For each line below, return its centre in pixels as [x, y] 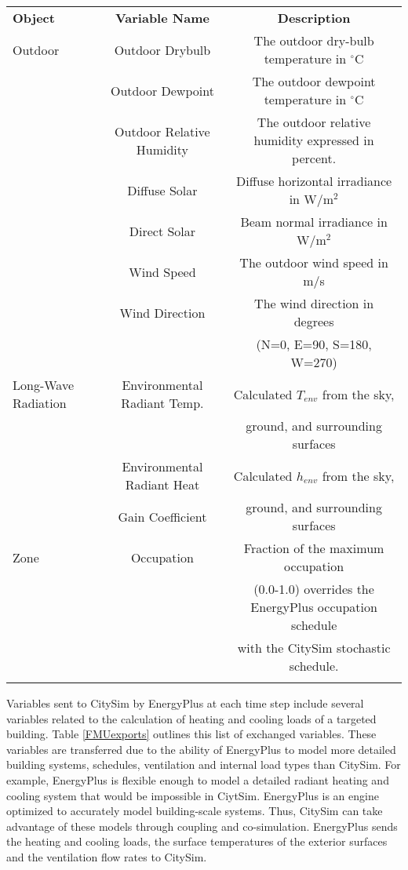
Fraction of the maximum [314, 548]
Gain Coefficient [162, 516]
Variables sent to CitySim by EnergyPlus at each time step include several [185, 703]
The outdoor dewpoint [314, 81]
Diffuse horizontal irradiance [314, 181]
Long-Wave [44, 385]
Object [34, 18]
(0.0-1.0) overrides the [314, 589]
